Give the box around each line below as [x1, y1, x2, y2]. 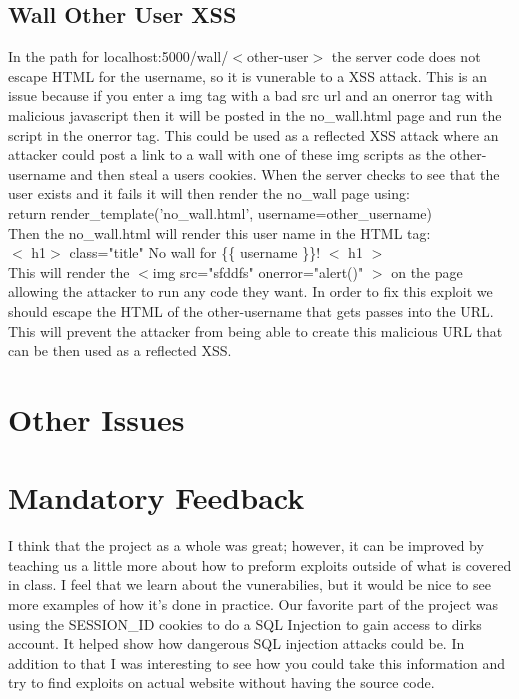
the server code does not [331, 46, 481, 67]
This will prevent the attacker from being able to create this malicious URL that [8, 320, 503, 341]
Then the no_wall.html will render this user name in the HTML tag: [8, 222, 431, 243]
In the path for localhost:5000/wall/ [8, 46, 229, 67]
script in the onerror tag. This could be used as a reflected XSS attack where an [8, 124, 499, 145]
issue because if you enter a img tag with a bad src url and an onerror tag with [8, 85, 493, 106]
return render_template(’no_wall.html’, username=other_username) [8, 202, 432, 223]
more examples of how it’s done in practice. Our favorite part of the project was [8, 593, 499, 614]
